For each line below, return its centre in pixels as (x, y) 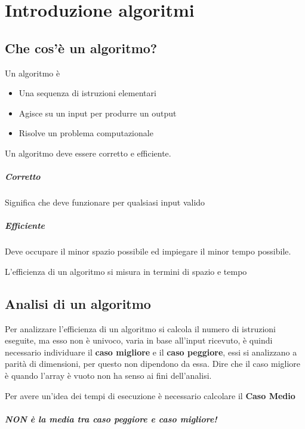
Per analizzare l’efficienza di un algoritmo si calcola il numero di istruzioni (140, 328)
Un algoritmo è (33, 73)
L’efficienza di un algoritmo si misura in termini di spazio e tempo (126, 271)
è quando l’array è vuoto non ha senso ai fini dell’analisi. (108, 376)
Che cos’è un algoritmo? (81, 48)
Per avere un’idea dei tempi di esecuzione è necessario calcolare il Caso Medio (150, 395)
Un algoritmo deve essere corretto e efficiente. (88, 153)
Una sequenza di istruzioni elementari (87, 93)
